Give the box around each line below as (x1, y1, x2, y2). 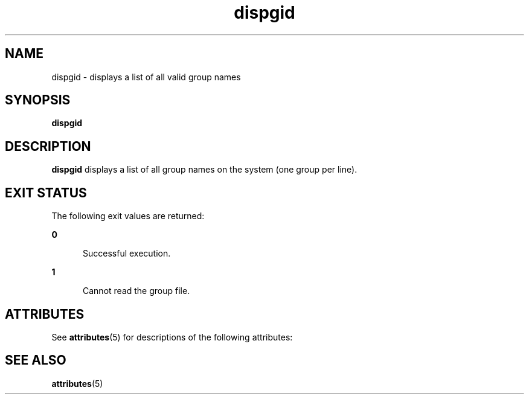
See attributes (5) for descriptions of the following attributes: (51, 331, 293, 342)
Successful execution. (83, 248, 171, 259)
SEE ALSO (5, 353, 66, 368)
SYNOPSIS (5, 92, 71, 108)
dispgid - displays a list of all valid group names (51, 71, 241, 82)
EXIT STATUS (5, 185, 87, 200)
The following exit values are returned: (51, 211, 205, 222)
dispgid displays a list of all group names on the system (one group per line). (51, 164, 357, 175)
